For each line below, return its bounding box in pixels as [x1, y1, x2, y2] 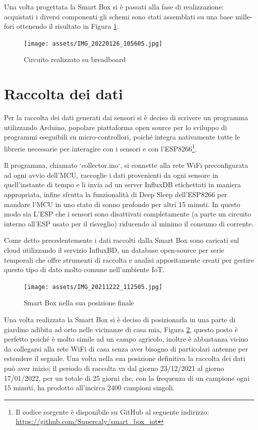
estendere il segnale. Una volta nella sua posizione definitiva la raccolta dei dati [4, 353, 246, 363]
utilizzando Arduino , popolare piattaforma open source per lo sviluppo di [4, 122, 227, 132]
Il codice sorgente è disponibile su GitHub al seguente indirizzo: [15, 406, 209, 417]
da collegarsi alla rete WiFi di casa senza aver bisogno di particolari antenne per [4, 343, 248, 354]
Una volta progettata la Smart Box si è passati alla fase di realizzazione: [4, 1, 224, 11]
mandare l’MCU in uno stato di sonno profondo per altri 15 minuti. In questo [4, 199, 241, 209]
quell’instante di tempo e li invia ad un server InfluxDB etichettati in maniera [4, 179, 241, 190]
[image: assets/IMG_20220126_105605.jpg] [24, 40, 163, 47]
